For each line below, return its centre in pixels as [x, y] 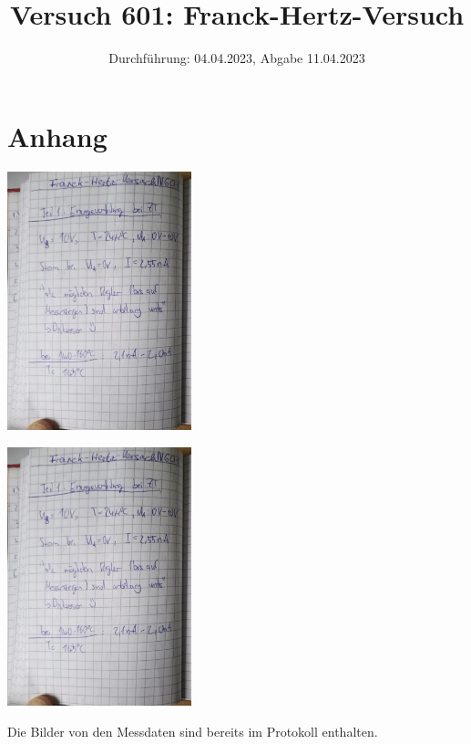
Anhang [57, 136]
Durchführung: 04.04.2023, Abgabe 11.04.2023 [237, 58]
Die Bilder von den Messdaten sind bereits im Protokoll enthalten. [193, 731]
